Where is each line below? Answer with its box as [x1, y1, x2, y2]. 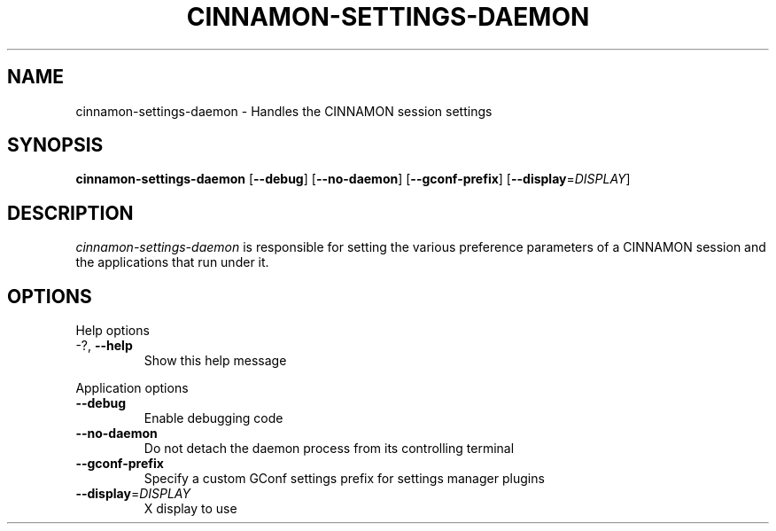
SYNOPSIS [7, 134, 104, 157]
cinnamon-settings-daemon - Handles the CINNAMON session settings [75, 103, 493, 119]
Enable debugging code [144, 410, 283, 426]
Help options [75, 323, 150, 339]
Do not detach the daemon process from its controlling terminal [144, 441, 515, 457]
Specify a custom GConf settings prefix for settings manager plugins [144, 471, 545, 487]
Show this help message [144, 353, 287, 369]
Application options [75, 380, 189, 396]
